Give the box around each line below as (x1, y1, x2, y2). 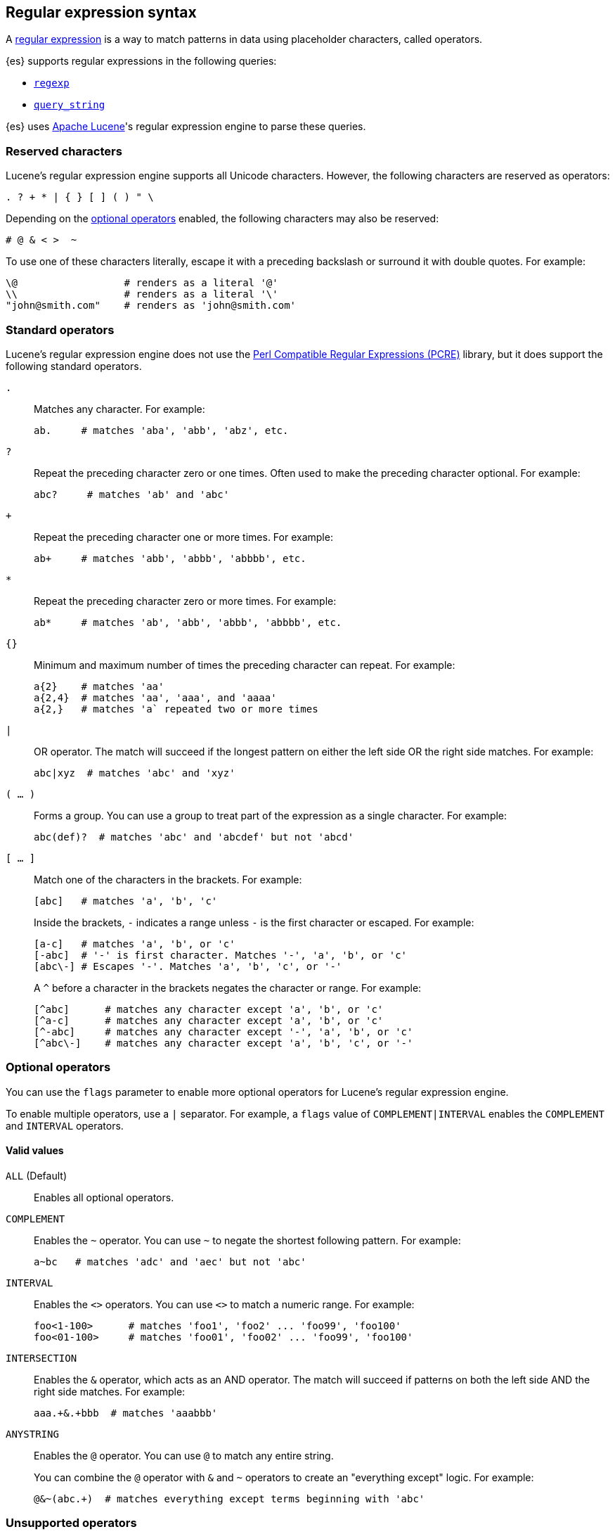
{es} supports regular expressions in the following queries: (6, 55, 277, 68)
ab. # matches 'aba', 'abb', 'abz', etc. (34, 424, 289, 436)
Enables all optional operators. (34, 1191, 174, 1203)
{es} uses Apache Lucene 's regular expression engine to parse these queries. (6, 120, 366, 133)
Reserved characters (6, 143, 122, 158)
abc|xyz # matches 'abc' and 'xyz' (34, 767, 235, 779)
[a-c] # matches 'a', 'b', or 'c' (34, 938, 235, 950)
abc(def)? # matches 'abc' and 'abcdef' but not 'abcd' (34, 831, 354, 843)
